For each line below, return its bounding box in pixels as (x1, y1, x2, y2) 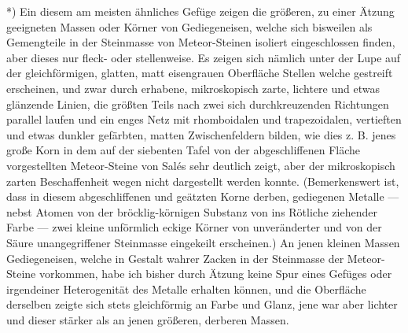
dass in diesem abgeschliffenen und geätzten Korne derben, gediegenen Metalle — (6, 188, 399, 205)
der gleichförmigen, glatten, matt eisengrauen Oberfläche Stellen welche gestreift (6, 65, 393, 81)
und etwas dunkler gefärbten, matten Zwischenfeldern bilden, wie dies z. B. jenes (6, 126, 396, 142)
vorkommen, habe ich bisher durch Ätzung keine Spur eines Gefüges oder (39, 265, 392, 282)
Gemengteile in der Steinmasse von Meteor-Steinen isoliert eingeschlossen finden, (6, 34, 395, 50)
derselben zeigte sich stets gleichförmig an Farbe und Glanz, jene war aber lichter (6, 296, 398, 313)
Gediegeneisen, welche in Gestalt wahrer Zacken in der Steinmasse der (6, 250, 344, 266)
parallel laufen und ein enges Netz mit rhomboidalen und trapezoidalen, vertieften (6, 111, 402, 128)
